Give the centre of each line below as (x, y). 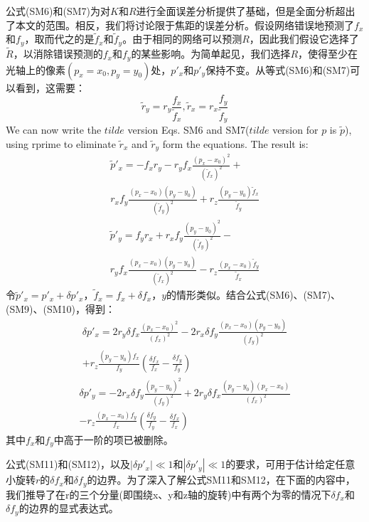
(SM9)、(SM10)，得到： (61, 308)
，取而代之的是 (59, 39)
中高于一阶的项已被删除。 (113, 439)
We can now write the (54, 130)
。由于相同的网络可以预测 (182, 39)
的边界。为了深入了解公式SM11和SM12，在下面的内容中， (221, 480)
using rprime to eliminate (61, 143)
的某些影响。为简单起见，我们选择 (211, 54)
